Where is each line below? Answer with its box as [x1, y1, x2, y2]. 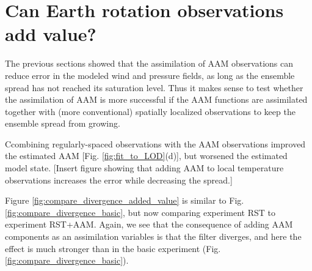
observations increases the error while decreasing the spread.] [5, 173, 233, 186]
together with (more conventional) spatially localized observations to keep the [5, 105, 296, 117]
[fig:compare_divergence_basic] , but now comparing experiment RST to [5, 206, 275, 218]
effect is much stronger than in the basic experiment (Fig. [5, 242, 221, 254]
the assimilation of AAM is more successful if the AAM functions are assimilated [5, 93, 308, 106]
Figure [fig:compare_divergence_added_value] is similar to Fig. [5, 194, 244, 207]
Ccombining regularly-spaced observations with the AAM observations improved [5, 137, 306, 150]
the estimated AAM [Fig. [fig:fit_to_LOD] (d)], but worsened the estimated [5, 149, 288, 162]
